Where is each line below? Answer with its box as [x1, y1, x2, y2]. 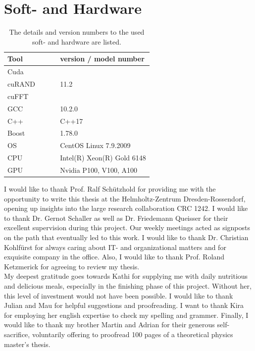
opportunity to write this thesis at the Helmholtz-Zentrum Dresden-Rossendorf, [4, 193, 246, 203]
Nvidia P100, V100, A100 [60, 164, 137, 175]
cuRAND [7, 79, 35, 89]
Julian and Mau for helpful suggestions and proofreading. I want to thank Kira [4, 300, 244, 310]
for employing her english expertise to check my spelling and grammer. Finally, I [4, 309, 249, 320]
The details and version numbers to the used [9, 27, 145, 37]
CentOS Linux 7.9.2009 [60, 140, 131, 150]
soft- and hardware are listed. [32, 36, 121, 47]
